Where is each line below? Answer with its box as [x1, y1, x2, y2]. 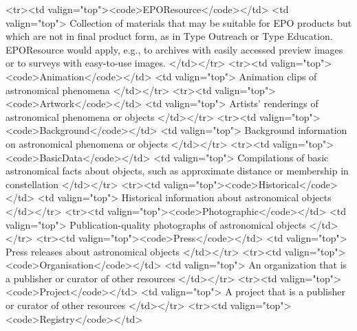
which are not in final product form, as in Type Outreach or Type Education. [6, 29, 333, 43]
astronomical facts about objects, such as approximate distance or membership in [6, 163, 349, 178]
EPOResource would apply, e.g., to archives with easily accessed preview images [6, 42, 343, 56]
